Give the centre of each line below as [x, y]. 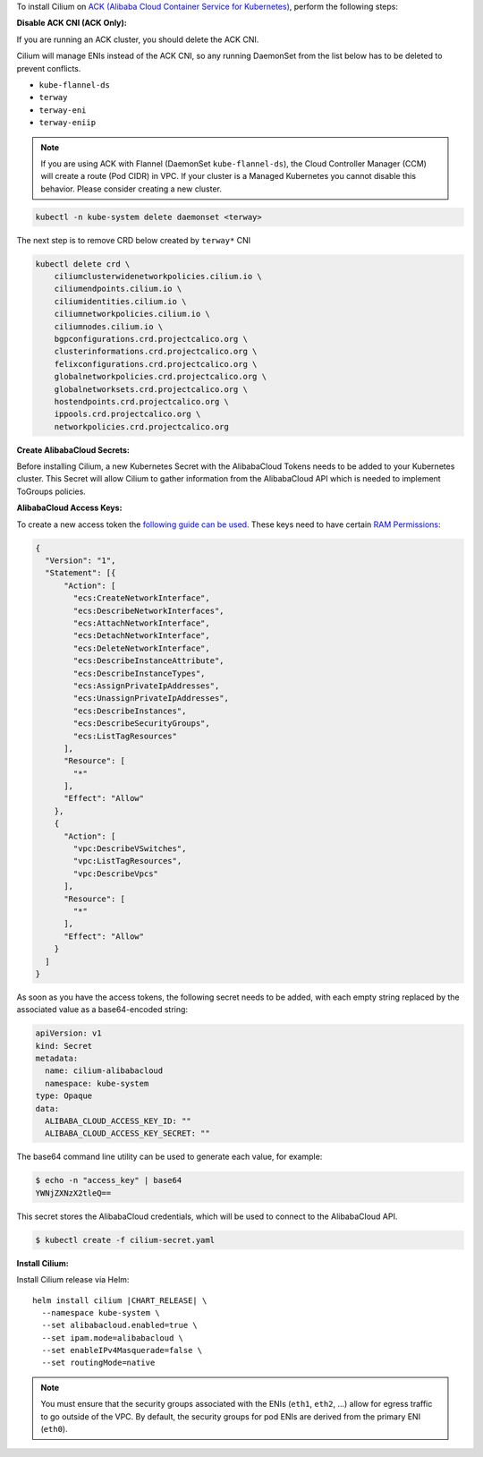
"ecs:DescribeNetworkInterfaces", [148, 610]
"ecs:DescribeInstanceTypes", [139, 673]
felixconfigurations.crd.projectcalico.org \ [156, 364]
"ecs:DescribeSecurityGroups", [141, 724]
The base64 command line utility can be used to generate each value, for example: [169, 1157]
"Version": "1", [80, 561]
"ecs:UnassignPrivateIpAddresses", [151, 699]
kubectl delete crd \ [83, 264]
